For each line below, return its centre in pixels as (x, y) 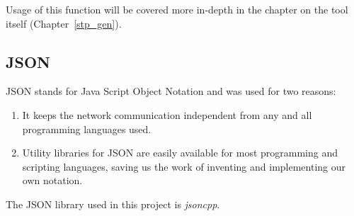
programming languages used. (87, 129)
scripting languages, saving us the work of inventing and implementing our (184, 166)
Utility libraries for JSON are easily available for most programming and (180, 153)
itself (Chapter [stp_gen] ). (64, 23)
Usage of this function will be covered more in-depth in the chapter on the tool (177, 9)
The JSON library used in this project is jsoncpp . (113, 204)
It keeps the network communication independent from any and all (167, 114)
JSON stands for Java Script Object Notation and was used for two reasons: (171, 91)
